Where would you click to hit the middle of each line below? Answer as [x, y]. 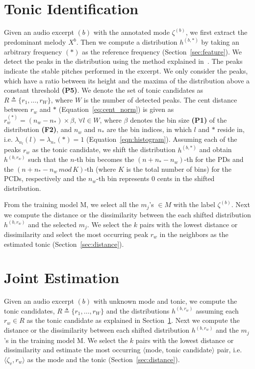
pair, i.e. [229, 350]
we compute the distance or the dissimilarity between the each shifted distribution [127, 214]
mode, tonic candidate [179, 350]
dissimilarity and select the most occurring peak [76, 234]
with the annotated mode [131, 32]
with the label [194, 204]
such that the [48, 159]
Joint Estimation [62, 277]
